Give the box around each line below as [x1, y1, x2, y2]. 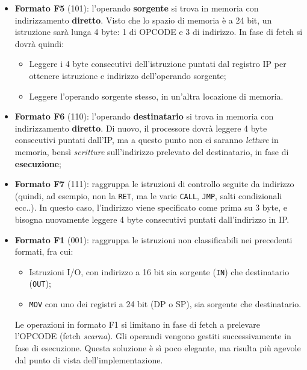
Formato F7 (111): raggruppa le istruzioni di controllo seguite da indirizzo [14, 177, 294, 190]
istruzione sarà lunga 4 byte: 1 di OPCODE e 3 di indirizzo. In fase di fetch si [14, 25, 303, 38]
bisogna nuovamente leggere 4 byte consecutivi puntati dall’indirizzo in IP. [14, 212, 290, 225]
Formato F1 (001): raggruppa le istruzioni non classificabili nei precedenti [14, 233, 293, 246]
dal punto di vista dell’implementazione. [14, 353, 163, 366]
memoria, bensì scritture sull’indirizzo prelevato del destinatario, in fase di [14, 145, 289, 158]
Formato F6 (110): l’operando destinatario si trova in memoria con [14, 110, 274, 123]
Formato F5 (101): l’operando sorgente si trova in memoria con [14, 2, 259, 14]
